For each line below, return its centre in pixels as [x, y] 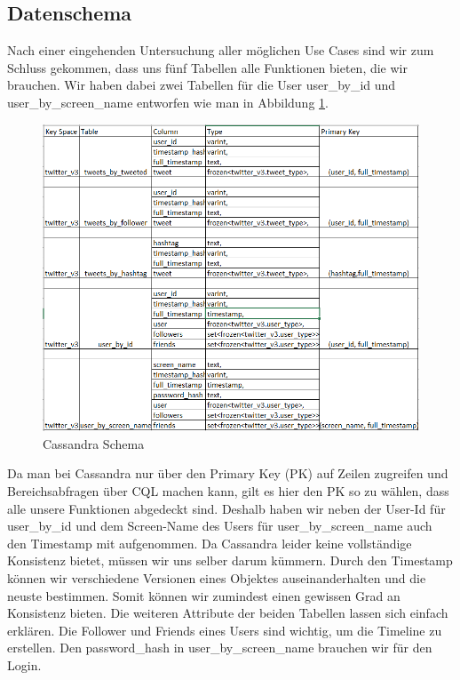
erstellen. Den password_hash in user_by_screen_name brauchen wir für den [220, 648]
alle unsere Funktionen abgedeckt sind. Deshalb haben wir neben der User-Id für [226, 508]
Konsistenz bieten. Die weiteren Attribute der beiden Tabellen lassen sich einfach [228, 613]
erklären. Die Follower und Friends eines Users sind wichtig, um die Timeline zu [225, 630]
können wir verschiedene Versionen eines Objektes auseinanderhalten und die [217, 577]
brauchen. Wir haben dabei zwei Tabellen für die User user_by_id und [202, 85]
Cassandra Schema [94, 443]
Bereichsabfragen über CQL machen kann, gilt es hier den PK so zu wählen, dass [228, 490]
